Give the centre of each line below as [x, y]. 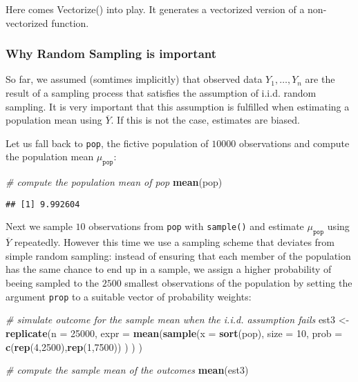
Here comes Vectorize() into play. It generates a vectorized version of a [155, 9]
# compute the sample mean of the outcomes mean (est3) [127, 370]
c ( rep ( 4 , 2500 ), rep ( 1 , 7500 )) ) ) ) [74, 346]
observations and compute [294, 143]
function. [70, 22]
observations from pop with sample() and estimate [196, 226]
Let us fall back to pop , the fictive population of [107, 143]
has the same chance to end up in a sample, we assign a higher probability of [169, 269]
